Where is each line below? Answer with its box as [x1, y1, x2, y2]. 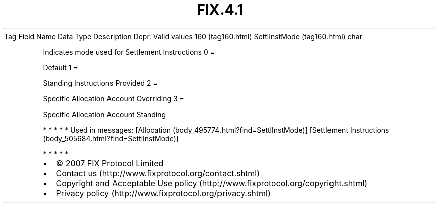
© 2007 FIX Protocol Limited [56, 158, 164, 168]
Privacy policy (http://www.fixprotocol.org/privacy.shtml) [56, 188, 271, 198]
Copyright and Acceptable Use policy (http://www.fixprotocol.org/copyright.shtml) [56, 178, 368, 188]
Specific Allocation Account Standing [43, 110, 166, 119]
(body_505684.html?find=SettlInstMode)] [43, 134, 179, 143]
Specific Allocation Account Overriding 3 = [43, 94, 184, 103]
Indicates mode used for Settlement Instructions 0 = [43, 47, 215, 56]
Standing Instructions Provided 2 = [43, 78, 158, 87]
